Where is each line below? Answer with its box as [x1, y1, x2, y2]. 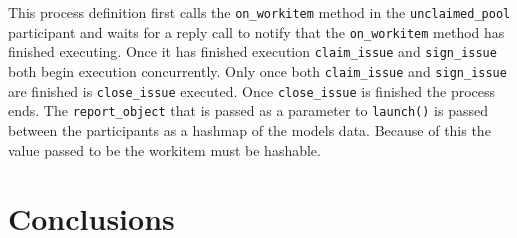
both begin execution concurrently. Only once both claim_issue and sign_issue [8, 60, 507, 81]
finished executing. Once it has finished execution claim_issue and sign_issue [8, 41, 497, 62]
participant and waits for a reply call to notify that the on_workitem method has [8, 21, 505, 42]
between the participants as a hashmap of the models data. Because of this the [8, 119, 491, 140]
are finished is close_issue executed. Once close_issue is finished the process [8, 80, 496, 101]
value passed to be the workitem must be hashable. [8, 139, 321, 160]
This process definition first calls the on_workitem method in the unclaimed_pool [8, 2, 511, 22]
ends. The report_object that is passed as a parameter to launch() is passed [8, 100, 489, 121]
